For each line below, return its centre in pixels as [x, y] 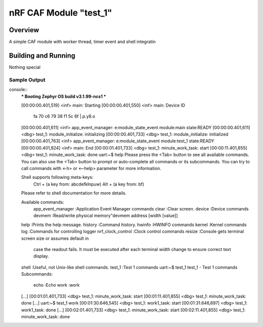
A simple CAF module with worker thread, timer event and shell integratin [82, 42]
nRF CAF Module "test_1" [60, 13]
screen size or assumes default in [55, 238]
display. [41, 256]
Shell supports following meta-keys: [57, 177]
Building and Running [42, 55]
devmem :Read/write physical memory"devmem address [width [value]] [105, 216]
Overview [24, 30]
